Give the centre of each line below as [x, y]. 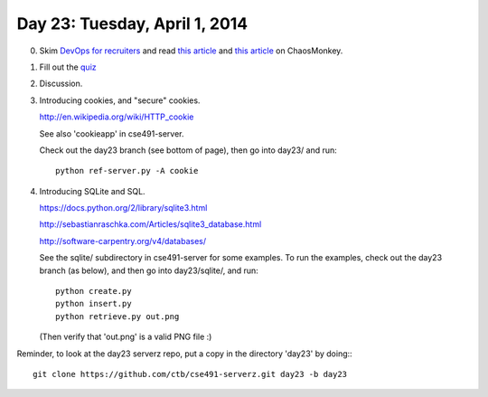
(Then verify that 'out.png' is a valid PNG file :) [126, 337]
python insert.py [94, 304]
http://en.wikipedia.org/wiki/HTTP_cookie [117, 117]
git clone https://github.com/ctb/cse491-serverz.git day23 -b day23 [190, 374]
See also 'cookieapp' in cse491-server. [112, 133]
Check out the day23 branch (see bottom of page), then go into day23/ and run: [188, 150]
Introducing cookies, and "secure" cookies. [120, 100]
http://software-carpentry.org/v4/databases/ [123, 241]
